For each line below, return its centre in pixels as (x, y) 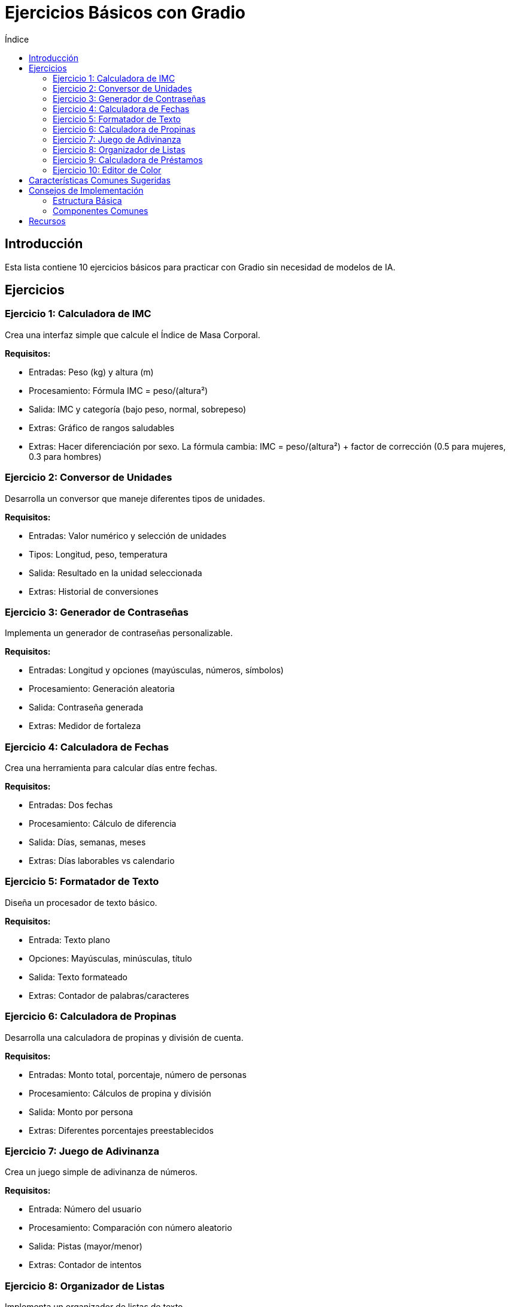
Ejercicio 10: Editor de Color (107, 170)
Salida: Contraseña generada (86, 707)
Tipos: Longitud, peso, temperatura (98, 554)
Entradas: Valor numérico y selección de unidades (128, 535)
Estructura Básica (87, 200)
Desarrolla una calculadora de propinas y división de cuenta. (124, 1037)
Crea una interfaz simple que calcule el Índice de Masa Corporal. (133, 335)
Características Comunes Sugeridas (100, 180)
